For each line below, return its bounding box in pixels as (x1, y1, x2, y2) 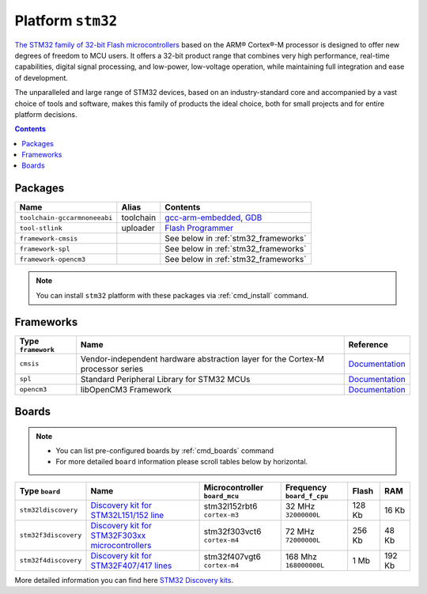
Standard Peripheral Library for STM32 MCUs (80, 373, 251, 384)
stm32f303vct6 (203, 526, 262, 537)
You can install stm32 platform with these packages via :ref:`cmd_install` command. (36, 290, 309, 300)
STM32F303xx (90, 530, 146, 541)
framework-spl (19, 244, 70, 253)
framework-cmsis (19, 234, 78, 243)
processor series (80, 363, 144, 374)
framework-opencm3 (19, 255, 86, 263)
